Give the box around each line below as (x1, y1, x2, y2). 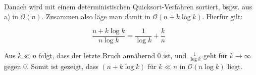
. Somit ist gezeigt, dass (26, 61, 99, 72)
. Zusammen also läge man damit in (42, 11, 151, 21)
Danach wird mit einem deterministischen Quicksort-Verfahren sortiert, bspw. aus (4, 1, 252, 11)
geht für (203, 50, 228, 61)
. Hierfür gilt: (202, 11, 243, 21)
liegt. (227, 61, 243, 72)
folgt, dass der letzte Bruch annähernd (39, 50, 155, 61)
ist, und (163, 50, 187, 61)
